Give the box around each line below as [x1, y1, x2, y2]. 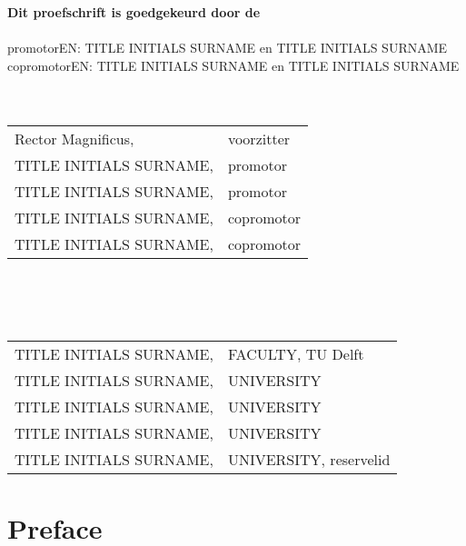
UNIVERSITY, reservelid [227, 449, 391, 471]
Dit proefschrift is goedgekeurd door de [7, 3, 261, 21]
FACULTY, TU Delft [227, 343, 364, 365]
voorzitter [227, 127, 291, 149]
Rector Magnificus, [15, 127, 134, 149]
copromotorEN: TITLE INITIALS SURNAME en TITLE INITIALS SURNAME [7, 55, 460, 74]
